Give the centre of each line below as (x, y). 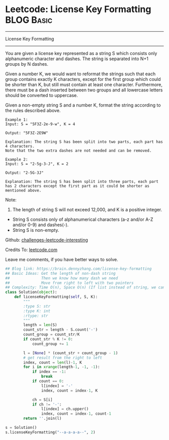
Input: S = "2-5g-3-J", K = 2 (37, 164)
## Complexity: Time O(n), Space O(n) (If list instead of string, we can (85, 287)
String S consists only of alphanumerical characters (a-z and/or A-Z (83, 219)
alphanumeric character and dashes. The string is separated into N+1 (77, 59)
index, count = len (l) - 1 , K (53, 362)
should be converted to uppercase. (41, 95)
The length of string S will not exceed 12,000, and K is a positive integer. (87, 209)
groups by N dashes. (27, 64)
